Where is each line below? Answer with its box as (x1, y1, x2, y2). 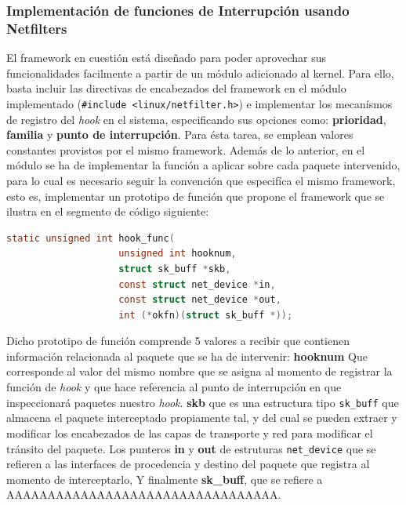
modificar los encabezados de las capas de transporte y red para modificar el (6, 424, 373, 441)
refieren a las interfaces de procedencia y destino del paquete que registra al (6, 456, 370, 472)
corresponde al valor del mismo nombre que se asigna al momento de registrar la (6, 363, 393, 380)
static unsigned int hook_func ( (6, 232, 175, 244)
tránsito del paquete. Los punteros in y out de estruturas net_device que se (6, 440, 376, 456)
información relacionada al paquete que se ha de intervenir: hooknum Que (6, 347, 368, 364)
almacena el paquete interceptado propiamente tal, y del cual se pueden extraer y (6, 409, 397, 426)
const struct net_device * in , (118, 278, 276, 290)
